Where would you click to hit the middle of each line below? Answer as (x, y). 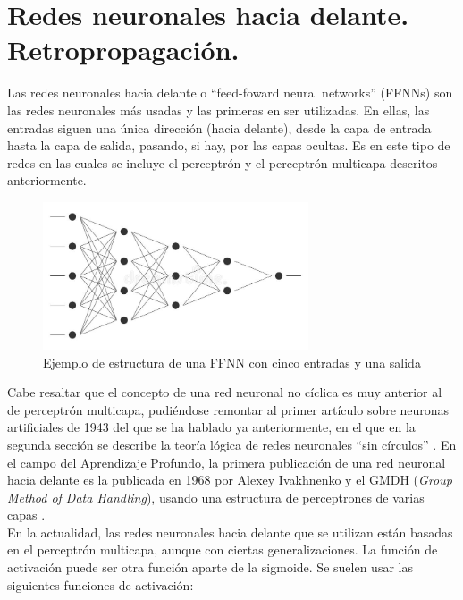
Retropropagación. (123, 50)
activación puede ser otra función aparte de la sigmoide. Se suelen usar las (210, 567)
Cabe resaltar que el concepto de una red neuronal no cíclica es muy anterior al (225, 392)
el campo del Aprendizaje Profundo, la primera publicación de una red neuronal (227, 462)
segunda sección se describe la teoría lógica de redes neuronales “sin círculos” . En (232, 444)
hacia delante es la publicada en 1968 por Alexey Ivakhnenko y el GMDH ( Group (230, 480)
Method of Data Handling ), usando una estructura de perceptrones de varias (216, 497)
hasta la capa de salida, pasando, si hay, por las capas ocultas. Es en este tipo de (229, 145)
